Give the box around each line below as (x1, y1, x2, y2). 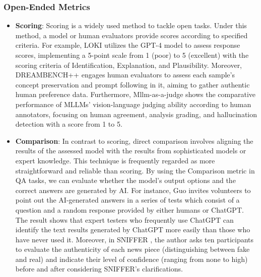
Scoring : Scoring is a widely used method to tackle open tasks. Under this (15, 20, 247, 31)
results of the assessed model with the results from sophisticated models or (15, 145, 246, 156)
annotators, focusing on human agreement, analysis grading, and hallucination (15, 109, 257, 119)
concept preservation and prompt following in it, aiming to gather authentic (15, 79, 250, 89)
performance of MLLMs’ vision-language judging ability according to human (15, 99, 251, 109)
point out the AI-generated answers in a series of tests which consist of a (15, 195, 240, 205)
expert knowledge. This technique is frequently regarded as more (15, 155, 215, 165)
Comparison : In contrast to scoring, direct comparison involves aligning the (15, 135, 253, 146)
